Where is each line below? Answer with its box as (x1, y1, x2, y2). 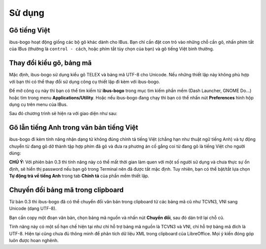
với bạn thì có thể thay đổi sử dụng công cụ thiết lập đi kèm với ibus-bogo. (9, 79, 160, 85)
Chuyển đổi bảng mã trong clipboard (9, 186, 124, 194)
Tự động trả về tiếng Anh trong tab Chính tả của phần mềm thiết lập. (9, 173, 150, 179)
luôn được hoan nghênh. (9, 238, 59, 244)
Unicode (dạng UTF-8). (9, 206, 57, 212)
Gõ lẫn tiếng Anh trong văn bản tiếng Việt (9, 124, 138, 132)
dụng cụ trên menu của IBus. (9, 101, 68, 107)
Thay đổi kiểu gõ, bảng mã (9, 59, 92, 67)
